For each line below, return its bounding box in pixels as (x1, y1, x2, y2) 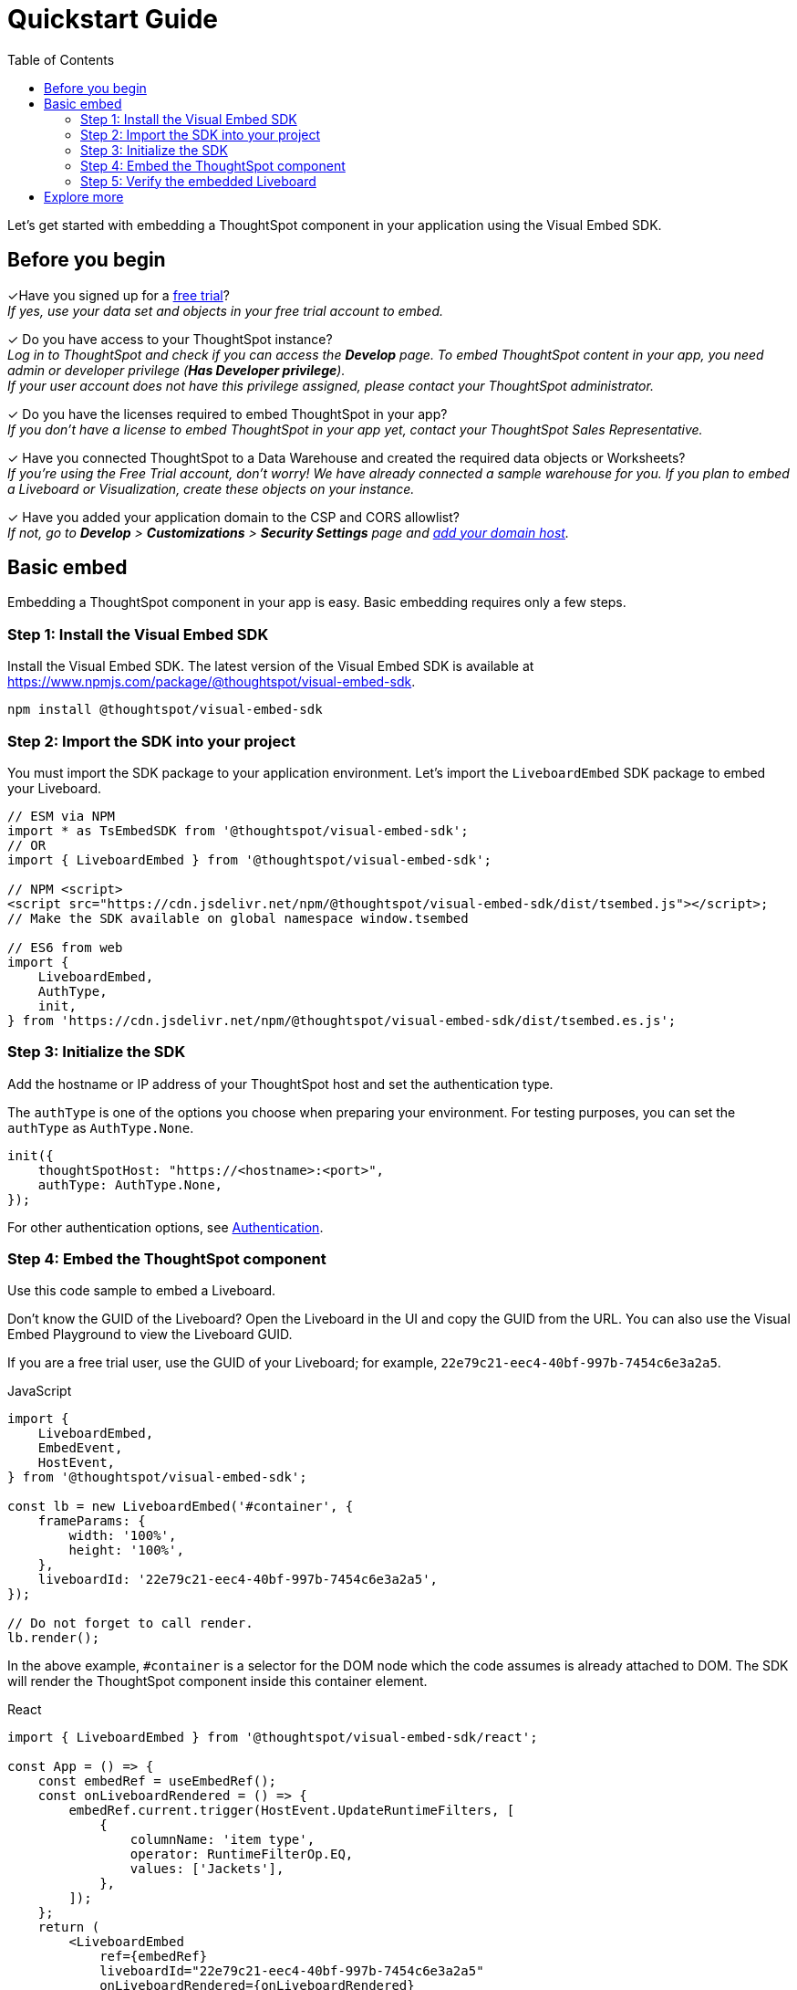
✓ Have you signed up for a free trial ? (7, 287, 230, 303)
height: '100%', (68, 1543, 184, 1558)
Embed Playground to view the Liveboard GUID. (7, 1326, 293, 1343)
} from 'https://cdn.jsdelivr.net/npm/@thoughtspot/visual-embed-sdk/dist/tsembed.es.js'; (7, 1012, 677, 1028)
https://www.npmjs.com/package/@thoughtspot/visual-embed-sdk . (7, 674, 416, 690)
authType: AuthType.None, (37, 1177, 223, 1192)
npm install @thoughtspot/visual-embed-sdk (7, 702, 323, 717)
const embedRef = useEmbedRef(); (37, 1774, 277, 1789)
